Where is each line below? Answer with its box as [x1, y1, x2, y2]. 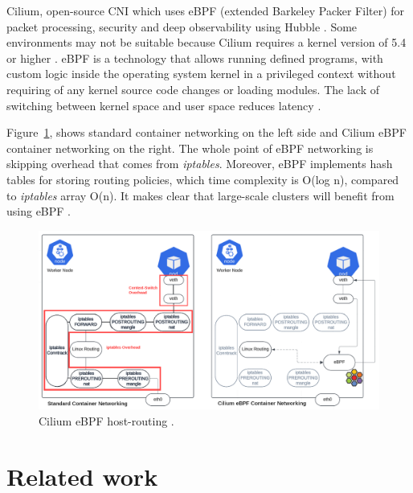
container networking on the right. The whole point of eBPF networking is [6, 139, 374, 156]
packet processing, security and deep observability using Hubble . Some [6, 18, 358, 35]
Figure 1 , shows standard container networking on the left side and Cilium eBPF [6, 124, 407, 141]
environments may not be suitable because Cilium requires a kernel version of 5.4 [6, 34, 407, 51]
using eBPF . [6, 203, 72, 220]
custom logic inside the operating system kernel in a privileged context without [6, 65, 396, 82]
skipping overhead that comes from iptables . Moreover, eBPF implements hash [6, 155, 393, 172]
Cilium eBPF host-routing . [39, 413, 174, 429]
